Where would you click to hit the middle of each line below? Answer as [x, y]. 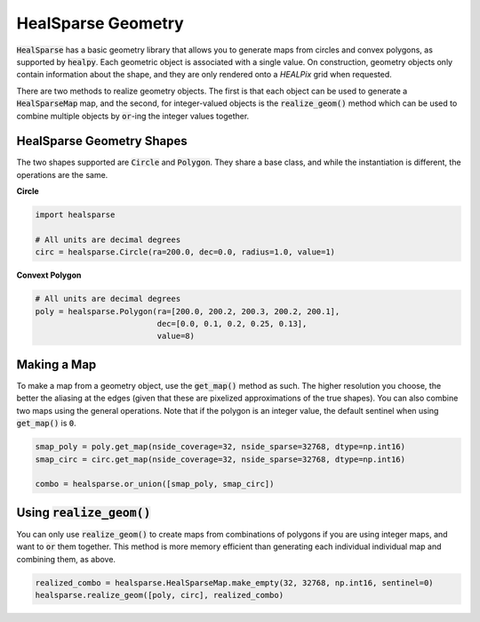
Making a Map [56, 364]
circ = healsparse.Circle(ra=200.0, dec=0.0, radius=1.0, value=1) [185, 252]
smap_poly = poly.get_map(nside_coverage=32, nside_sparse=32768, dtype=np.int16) [220, 447]
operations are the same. [62, 174]
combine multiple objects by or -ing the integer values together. [133, 116]
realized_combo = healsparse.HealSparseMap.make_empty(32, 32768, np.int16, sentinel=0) [235, 582]
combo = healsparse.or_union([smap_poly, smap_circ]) [155, 484]
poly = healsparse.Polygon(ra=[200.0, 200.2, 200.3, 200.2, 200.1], [188, 311]
